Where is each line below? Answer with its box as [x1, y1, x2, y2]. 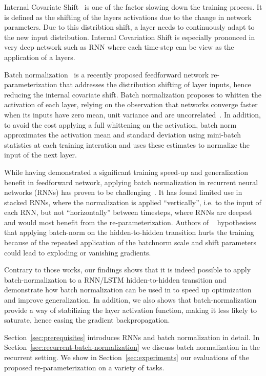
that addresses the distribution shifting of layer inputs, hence [59, 79, 251, 90]
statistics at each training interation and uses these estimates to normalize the [4, 139, 250, 150]
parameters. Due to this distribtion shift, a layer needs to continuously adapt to [4, 22, 255, 32]
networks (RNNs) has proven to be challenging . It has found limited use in [4, 187, 242, 197]
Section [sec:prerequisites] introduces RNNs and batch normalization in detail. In [4, 331, 260, 342]
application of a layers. [4, 51, 75, 62]
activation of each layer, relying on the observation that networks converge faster [4, 99, 258, 110]
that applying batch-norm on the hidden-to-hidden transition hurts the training [4, 227, 254, 238]
